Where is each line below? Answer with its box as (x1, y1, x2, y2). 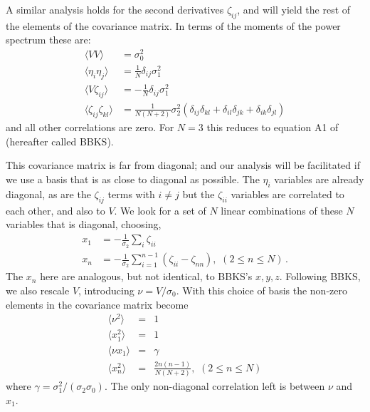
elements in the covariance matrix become (6, 297, 189, 311)
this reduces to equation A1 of (206, 120, 339, 135)
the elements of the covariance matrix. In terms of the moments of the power (6, 18, 341, 33)
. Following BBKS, (279, 269, 361, 284)
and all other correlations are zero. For (6, 120, 174, 135)
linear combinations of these (221, 202, 343, 217)
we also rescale (6, 282, 70, 297)
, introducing (78, 282, 134, 297)
